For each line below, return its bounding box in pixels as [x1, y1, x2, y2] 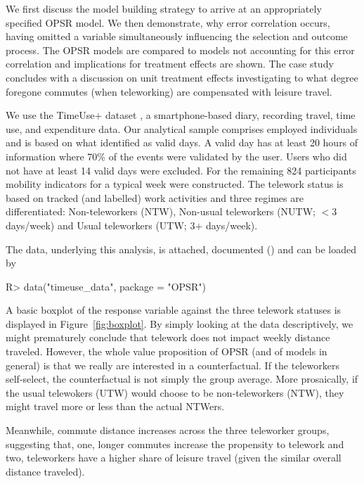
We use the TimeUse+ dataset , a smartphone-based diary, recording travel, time [6, 108, 356, 122]
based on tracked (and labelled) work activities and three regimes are [6, 190, 304, 205]
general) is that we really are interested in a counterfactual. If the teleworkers [6, 357, 339, 372]
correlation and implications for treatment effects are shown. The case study [6, 56, 334, 71]
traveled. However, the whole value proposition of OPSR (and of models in [6, 344, 327, 359]
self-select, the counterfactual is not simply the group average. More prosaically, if [6, 371, 358, 386]
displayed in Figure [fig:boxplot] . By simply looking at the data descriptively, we [6, 316, 353, 331]
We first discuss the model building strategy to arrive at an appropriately [6, 1, 322, 15]
